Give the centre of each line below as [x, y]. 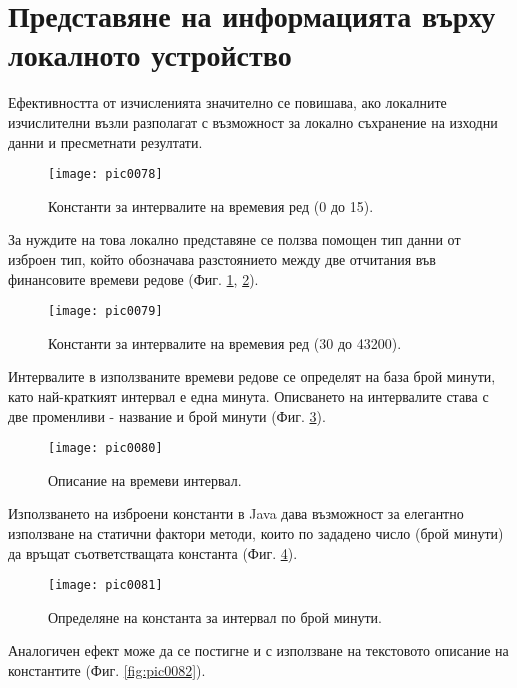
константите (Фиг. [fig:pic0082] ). [107, 670]
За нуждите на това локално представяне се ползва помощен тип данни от [234, 239]
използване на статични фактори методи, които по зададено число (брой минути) [256, 533]
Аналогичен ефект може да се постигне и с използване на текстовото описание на [258, 650]
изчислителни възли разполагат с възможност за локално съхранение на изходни [253, 121]
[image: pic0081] [105, 585]
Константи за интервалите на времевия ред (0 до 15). [211, 205]
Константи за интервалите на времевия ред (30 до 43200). [225, 342]
